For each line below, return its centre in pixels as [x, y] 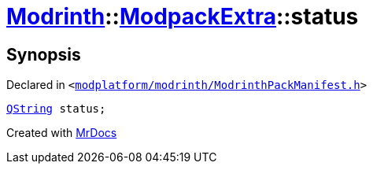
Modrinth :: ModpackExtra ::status [183, 17]
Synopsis [44, 54]
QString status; [56, 109]
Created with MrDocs [62, 133]
